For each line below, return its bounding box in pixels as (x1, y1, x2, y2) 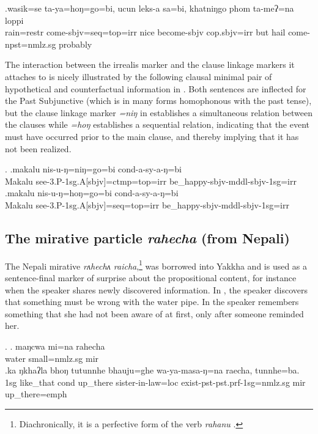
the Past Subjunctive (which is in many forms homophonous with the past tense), (5, 94, 312, 107)
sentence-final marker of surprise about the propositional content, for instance (5, 271, 297, 284)
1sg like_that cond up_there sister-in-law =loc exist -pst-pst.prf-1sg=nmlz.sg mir (5, 375, 306, 388)
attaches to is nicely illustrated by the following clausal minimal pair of (5, 70, 272, 83)
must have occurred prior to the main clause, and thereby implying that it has (5, 130, 299, 142)
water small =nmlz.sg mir (5, 351, 99, 364)
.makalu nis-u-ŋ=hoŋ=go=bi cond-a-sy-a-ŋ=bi (5, 186, 179, 199)
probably (59, 37, 92, 50)
